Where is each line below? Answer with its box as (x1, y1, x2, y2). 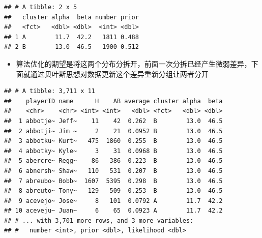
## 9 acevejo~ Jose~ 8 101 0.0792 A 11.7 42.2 (4, 197, 223, 204)
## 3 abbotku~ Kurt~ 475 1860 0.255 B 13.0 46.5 (4, 137, 223, 145)
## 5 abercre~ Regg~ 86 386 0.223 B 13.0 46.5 (4, 157, 223, 165)
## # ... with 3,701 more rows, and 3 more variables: (4, 217, 194, 224)
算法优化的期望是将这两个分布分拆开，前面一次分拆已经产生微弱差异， (16, 58, 251, 69)
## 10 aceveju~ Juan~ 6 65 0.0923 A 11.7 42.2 (4, 207, 223, 215)
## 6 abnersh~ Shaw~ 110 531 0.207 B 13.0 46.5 (4, 167, 223, 174)
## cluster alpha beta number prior (4, 13, 139, 21)
